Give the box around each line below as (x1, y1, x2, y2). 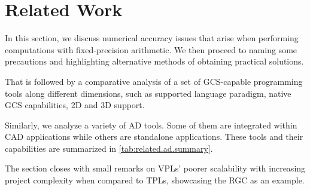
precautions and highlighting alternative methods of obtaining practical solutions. (5, 55, 304, 68)
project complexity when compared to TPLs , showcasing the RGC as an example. (5, 174, 305, 186)
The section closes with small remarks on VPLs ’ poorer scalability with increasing (5, 162, 306, 174)
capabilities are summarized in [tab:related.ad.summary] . (5, 142, 213, 154)
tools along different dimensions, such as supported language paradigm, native (5, 87, 291, 99)
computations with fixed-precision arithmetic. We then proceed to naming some (5, 43, 297, 56)
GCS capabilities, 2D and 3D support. (5, 99, 145, 111)
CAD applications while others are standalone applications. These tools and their (5, 130, 303, 143)
